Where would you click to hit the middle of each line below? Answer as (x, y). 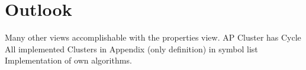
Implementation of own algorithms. (68, 60)
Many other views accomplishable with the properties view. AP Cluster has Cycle (153, 37)
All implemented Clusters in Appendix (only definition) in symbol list (131, 49)
